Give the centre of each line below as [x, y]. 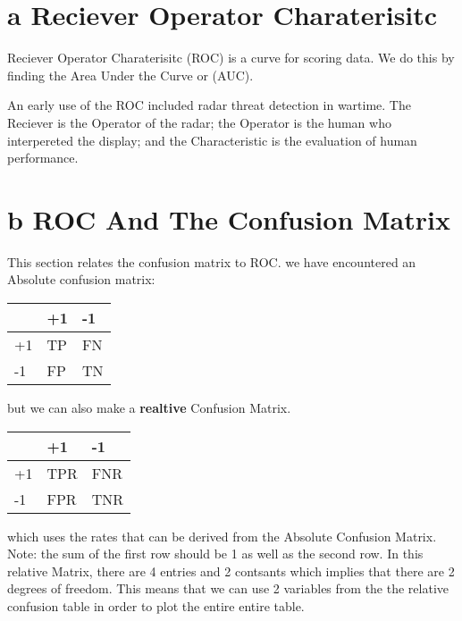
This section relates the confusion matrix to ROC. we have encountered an [212, 261]
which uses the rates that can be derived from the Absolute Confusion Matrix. [222, 536]
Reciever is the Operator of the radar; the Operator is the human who [199, 122]
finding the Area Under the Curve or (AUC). [130, 75]
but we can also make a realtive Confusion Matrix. [149, 407]
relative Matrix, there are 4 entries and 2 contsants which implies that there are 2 [231, 571]
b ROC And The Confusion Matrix [229, 218]
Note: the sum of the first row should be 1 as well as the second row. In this [215, 554]
